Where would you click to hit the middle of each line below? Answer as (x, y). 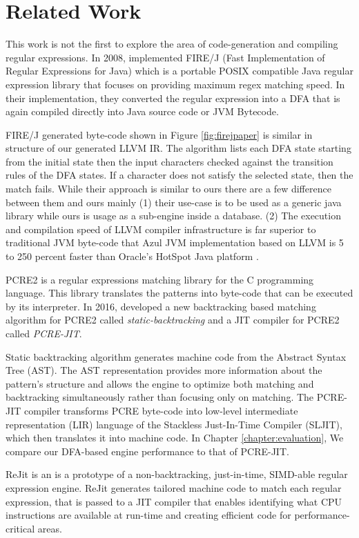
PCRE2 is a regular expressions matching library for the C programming (160, 279)
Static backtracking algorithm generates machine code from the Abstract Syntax (176, 356)
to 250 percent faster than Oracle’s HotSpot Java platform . (132, 256)
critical (20, 528)
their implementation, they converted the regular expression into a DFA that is (173, 98)
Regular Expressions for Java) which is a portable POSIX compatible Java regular (179, 71)
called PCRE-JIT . (44, 333)
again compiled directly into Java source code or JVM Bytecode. (142, 111)
